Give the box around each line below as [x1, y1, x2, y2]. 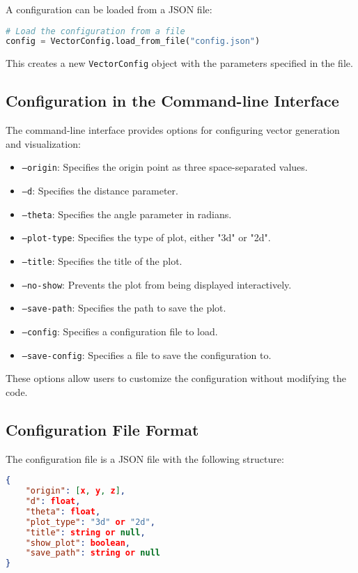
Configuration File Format [6, 418, 199, 440]
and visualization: [6, 136, 81, 151]
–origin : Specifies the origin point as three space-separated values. [22, 160, 308, 174]
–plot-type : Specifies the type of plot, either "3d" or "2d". [22, 230, 271, 245]
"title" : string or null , [25, 527, 146, 537]
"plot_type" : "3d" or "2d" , [25, 517, 155, 527]
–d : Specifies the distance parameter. [22, 183, 178, 198]
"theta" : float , [25, 506, 101, 517]
